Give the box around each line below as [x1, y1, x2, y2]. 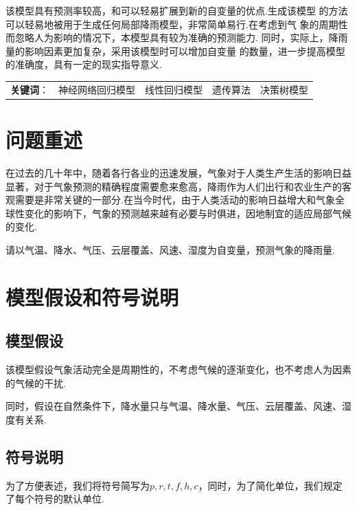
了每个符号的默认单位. [5, 491, 104, 506]
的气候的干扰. [5, 375, 66, 390]
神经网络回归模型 [58, 82, 135, 96]
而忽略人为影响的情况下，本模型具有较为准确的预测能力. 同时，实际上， [5, 30, 329, 45]
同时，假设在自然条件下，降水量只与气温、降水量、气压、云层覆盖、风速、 [5, 399, 342, 413]
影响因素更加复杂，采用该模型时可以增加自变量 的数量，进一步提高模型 [24, 43, 345, 58]
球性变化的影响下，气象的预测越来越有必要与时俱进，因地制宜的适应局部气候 [5, 206, 352, 220]
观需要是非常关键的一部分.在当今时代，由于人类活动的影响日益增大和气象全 [5, 192, 345, 207]
